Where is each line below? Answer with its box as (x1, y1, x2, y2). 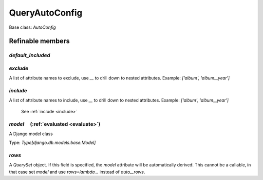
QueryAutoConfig (9, 7, 83, 18)
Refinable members (9, 37, 70, 45)
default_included (9, 52, 51, 59)
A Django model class (9, 131, 53, 137)
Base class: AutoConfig (9, 24, 56, 30)
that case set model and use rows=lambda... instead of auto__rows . (9, 169, 145, 175)
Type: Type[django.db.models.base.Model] (9, 140, 96, 146)
